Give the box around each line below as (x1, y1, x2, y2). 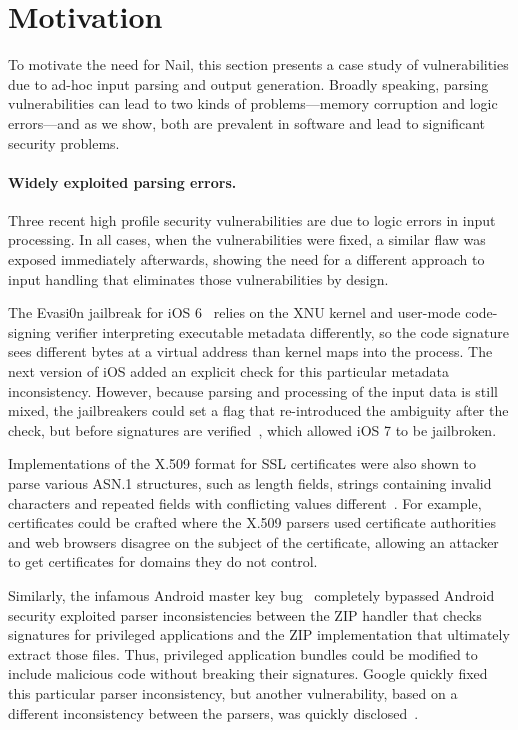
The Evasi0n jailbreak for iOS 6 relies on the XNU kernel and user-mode (8, 302, 461, 323)
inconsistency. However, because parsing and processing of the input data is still (8, 380, 498, 401)
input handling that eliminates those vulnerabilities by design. (8, 268, 389, 289)
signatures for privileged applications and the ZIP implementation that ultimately (8, 624, 510, 645)
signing (8, 321, 51, 342)
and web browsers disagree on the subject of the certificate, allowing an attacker (8, 531, 499, 552)
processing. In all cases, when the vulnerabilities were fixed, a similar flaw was (8, 229, 486, 250)
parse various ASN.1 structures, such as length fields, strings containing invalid (8, 473, 492, 494)
